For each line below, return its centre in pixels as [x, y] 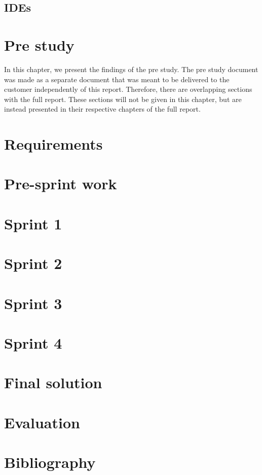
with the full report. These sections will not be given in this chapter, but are [123, 99]
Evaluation [42, 422]
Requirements [53, 144]
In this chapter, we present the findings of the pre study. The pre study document [131, 69]
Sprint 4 [33, 342]
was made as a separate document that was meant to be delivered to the [117, 79]
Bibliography [50, 462]
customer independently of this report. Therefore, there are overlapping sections [128, 89]
